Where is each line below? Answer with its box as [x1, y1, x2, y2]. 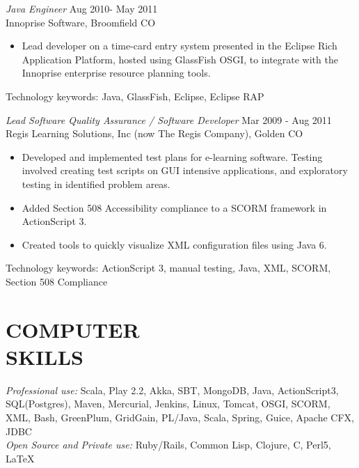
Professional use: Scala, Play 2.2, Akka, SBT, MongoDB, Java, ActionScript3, [6, 382, 339, 397]
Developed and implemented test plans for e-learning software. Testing [22, 149, 323, 164]
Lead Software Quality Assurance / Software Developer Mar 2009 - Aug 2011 [6, 112, 332, 127]
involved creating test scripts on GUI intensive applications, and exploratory [22, 163, 348, 178]
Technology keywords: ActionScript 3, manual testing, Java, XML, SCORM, [6, 260, 331, 275]
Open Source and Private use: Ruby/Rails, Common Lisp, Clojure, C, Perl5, [6, 437, 331, 452]
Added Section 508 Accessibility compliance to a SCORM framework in [22, 200, 327, 214]
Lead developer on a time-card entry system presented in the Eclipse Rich [22, 38, 337, 53]
